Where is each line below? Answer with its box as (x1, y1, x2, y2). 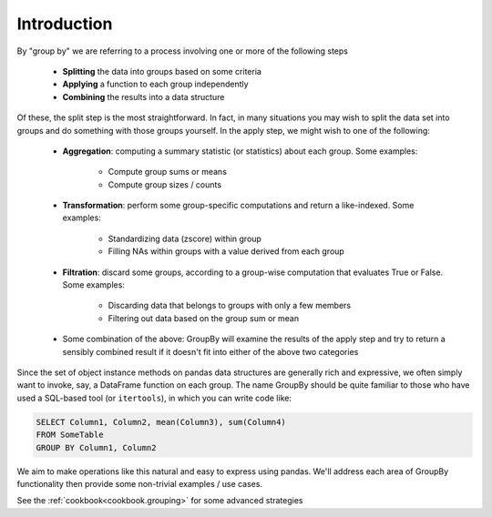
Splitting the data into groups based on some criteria (62, 66, 261, 76)
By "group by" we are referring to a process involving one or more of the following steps (16, 46, 348, 56)
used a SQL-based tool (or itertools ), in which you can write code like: (16, 392, 292, 403)
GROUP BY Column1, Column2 (36, 442, 157, 452)
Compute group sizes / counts (108, 178, 222, 190)
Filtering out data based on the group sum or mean (108, 312, 300, 323)
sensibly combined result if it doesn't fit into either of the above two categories (62, 346, 359, 357)
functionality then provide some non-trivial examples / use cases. (16, 478, 263, 489)
